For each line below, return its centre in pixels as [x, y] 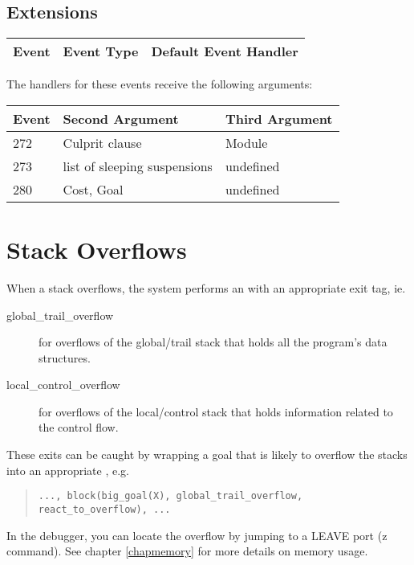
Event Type [101, 51]
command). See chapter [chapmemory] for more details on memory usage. [187, 551]
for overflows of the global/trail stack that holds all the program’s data [213, 342]
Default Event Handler [225, 51]
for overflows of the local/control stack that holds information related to [216, 411]
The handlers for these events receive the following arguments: [160, 84]
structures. [65, 357]
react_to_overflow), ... [104, 509]
